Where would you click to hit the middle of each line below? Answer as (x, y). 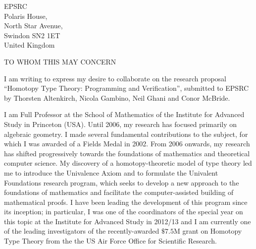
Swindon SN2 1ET (32, 35)
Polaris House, (26, 16)
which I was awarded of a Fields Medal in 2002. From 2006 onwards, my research (127, 144)
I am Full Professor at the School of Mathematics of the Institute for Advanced (124, 114)
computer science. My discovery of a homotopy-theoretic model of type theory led (128, 163)
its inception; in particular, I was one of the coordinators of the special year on (124, 212)
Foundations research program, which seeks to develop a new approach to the (122, 182)
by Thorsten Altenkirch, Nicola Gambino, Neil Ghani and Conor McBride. (117, 97)
